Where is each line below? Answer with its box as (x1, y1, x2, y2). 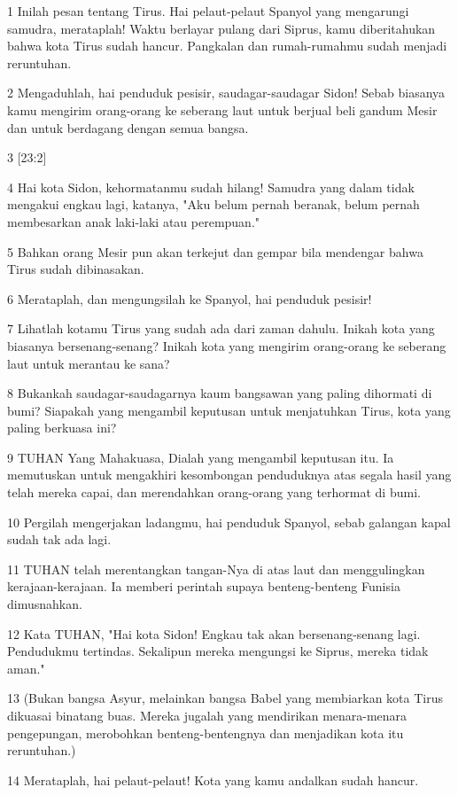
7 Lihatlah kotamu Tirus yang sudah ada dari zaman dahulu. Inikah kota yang (7, 319, 435, 338)
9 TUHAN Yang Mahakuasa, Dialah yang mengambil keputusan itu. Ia (7, 448, 394, 466)
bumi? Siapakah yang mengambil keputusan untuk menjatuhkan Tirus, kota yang (7, 401, 451, 419)
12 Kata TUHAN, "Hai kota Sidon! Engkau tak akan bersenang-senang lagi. (7, 624, 421, 643)
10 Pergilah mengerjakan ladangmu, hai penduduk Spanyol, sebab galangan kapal (7, 512, 451, 531)
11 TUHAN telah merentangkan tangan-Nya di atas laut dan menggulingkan (7, 559, 425, 578)
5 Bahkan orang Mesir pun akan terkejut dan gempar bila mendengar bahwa (7, 242, 423, 261)
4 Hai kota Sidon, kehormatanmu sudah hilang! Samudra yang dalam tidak (7, 177, 415, 196)
